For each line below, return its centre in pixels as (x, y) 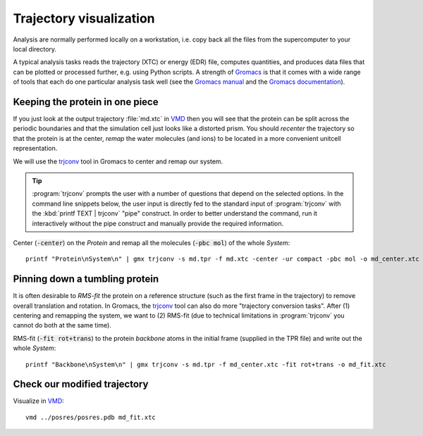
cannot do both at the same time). (62, 325)
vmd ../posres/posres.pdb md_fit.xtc (91, 417)
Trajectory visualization (84, 18)
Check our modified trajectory (81, 384)
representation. (35, 149)
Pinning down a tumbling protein (86, 279)
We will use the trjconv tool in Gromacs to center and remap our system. (118, 161)
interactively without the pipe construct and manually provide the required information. (158, 223)
